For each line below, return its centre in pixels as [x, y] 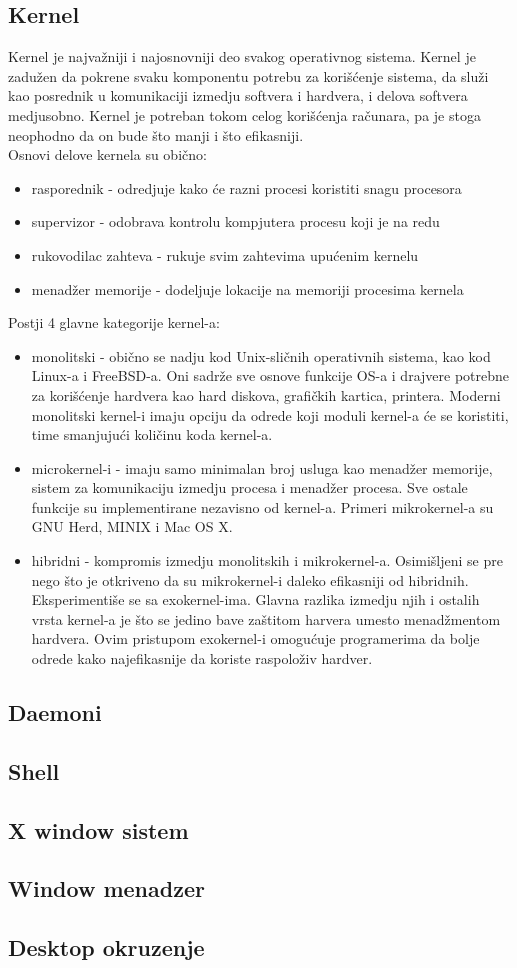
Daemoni [55, 712]
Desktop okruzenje [106, 947]
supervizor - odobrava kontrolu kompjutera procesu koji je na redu [235, 221]
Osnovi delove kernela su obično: [107, 154]
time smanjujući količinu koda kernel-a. [152, 434]
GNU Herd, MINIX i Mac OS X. [132, 526]
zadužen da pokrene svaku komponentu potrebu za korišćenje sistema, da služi [248, 75]
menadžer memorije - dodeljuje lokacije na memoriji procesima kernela [247, 288]
